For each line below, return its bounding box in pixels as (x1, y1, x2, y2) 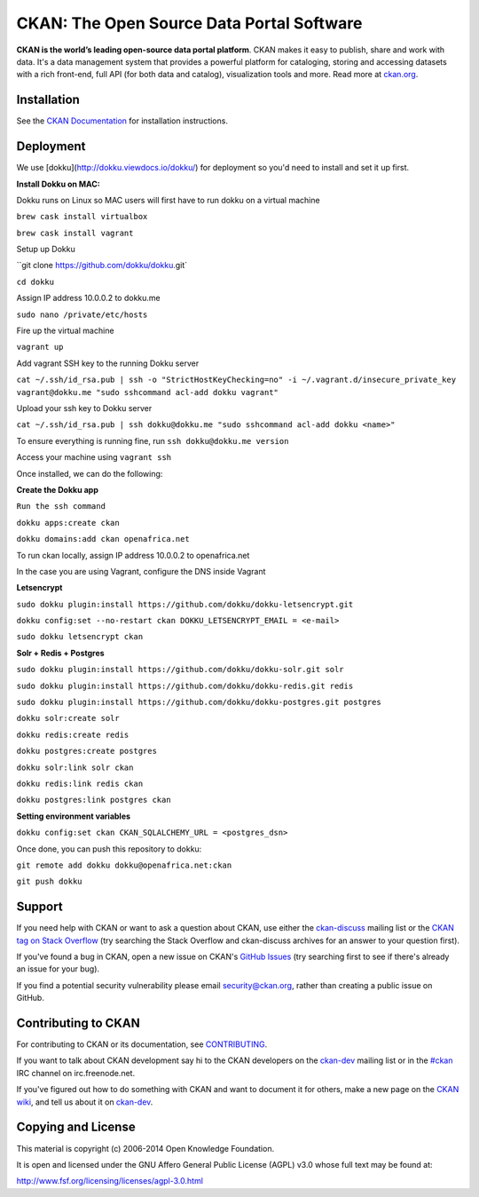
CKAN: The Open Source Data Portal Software (16, 13, 363, 33)
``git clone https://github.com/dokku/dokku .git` (16, 260, 188, 271)
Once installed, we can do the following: (16, 468, 163, 479)
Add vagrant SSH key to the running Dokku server (16, 358, 200, 369)
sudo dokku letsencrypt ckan (16, 631, 144, 642)
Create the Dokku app (16, 484, 99, 495)
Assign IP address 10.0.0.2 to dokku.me (16, 293, 161, 304)
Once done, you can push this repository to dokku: (16, 844, 202, 854)
